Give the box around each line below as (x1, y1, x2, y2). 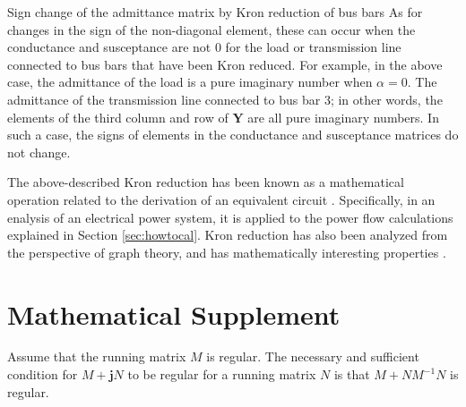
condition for (7, 365, 78, 384)
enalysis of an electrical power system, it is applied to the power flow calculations (7, 208, 453, 226)
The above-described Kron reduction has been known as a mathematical (7, 173, 404, 191)
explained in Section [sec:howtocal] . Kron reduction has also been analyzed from (7, 225, 448, 244)
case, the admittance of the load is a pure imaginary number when (7, 72, 373, 91)
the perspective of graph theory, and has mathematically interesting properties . (7, 242, 446, 261)
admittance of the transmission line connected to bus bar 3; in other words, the (7, 89, 443, 108)
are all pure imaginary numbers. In (247, 107, 439, 126)
